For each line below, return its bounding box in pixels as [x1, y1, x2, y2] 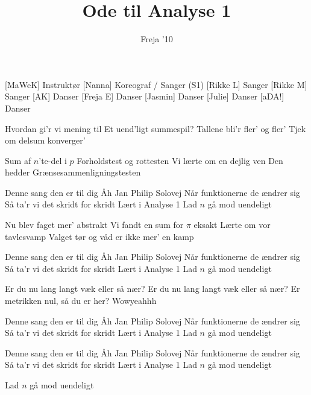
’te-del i [39, 154, 67, 166]
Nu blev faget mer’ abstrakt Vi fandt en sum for [5, 218, 184, 231]
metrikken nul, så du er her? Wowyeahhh [5, 294, 157, 307]
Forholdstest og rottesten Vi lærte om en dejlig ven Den [77, 154, 283, 166]
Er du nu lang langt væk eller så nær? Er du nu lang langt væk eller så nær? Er [5, 282, 300, 295]
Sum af [5, 154, 31, 166]
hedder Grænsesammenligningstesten [5, 166, 141, 179]
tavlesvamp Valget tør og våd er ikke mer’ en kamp [5, 230, 194, 242]
